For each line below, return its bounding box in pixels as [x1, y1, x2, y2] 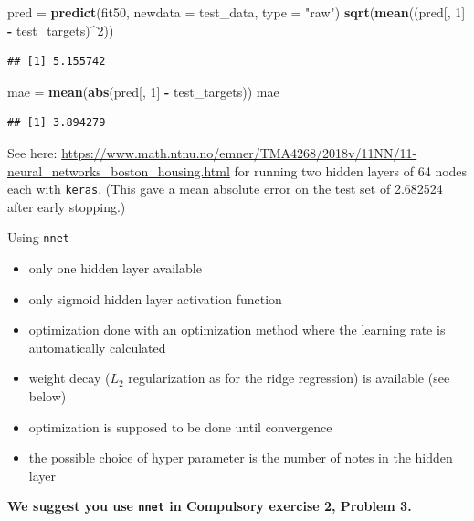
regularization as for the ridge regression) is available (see [128, 368, 450, 388]
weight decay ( [28, 368, 111, 388]
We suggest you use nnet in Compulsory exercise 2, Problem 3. [7, 496, 412, 516]
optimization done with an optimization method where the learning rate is [28, 320, 446, 339]
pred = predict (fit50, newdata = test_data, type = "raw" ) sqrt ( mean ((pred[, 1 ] [7, 3, 466, 21]
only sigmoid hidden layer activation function [28, 289, 282, 308]
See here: [7, 143, 58, 162]
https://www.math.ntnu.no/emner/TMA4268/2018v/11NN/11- [61, 143, 417, 162]
